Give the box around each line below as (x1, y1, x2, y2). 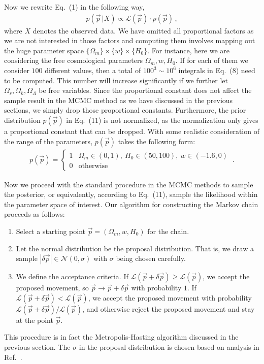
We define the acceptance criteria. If (16, 271, 128, 282)
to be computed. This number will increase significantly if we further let (4, 75, 228, 85)
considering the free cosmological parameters (4, 55, 143, 65)
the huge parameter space (4, 45, 84, 55)
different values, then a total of (45, 65, 141, 75)
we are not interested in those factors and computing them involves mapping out (4, 35, 255, 46)
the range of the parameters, (4, 136, 93, 146)
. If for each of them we (175, 55, 248, 65)
